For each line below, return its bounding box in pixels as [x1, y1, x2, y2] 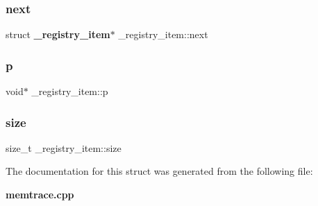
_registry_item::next [118, 27, 208, 42]
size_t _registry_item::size [6, 140, 122, 155]
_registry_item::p [31, 84, 108, 98]
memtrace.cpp [6, 187, 74, 202]
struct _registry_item [6, 27, 110, 42]
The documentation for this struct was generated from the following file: [6, 164, 313, 178]
